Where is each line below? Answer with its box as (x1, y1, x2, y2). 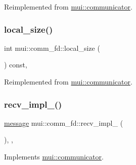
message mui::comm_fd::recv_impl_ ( (4, 117, 123, 128)
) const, (4, 59, 27, 70)
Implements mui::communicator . (4, 151, 104, 161)
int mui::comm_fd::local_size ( (4, 42, 100, 53)
